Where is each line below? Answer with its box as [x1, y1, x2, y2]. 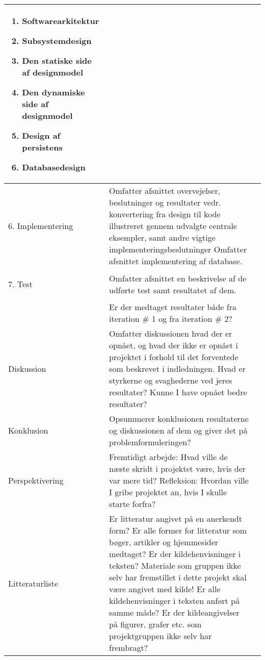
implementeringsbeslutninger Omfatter [109, 243, 247, 255]
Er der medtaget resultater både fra [109, 301, 236, 313]
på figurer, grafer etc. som [109, 618, 202, 630]
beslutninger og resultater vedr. [109, 196, 221, 208]
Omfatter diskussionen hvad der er [109, 327, 232, 339]
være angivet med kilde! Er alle [109, 583, 221, 595]
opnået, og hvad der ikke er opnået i [109, 339, 238, 351]
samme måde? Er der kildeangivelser [109, 606, 240, 618]
